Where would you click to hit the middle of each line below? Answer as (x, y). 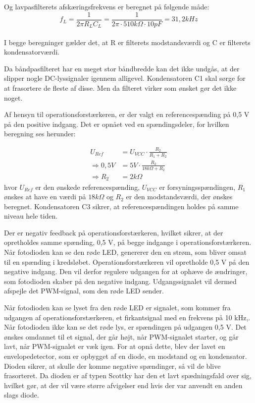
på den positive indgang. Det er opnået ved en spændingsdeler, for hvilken (117, 124)
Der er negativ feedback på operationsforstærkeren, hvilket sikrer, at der (114, 232)
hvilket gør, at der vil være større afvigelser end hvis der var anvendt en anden (123, 385)
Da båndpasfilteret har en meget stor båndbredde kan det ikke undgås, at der (122, 68)
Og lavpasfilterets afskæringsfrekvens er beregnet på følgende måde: (107, 6)
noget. (13, 97)
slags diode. (22, 395)
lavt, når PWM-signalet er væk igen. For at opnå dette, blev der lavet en (115, 346)
